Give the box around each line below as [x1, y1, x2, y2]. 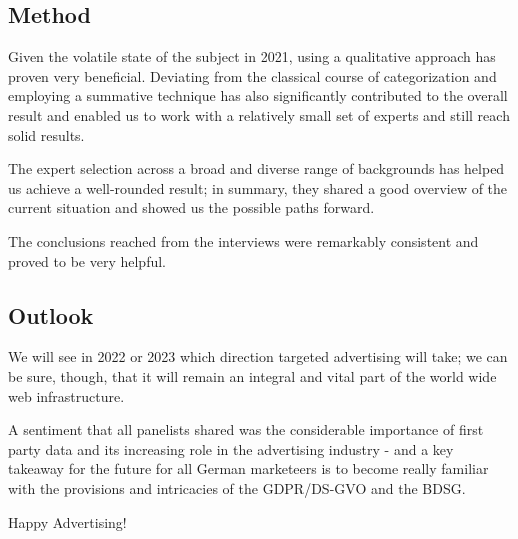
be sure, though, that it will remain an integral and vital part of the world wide [8, 365, 497, 386]
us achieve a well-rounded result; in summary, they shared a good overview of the [8, 177, 508, 198]
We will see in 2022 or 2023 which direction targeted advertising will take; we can [8, 346, 508, 367]
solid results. [8, 124, 85, 145]
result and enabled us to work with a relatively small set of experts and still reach [8, 104, 510, 125]
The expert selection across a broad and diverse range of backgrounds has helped [8, 158, 505, 179]
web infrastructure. [8, 385, 125, 406]
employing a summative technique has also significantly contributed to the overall [8, 85, 508, 106]
